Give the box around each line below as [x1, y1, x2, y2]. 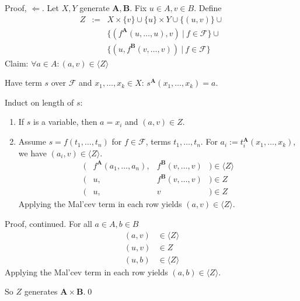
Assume [18, 135, 46, 148]
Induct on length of [5, 96, 74, 108]
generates [24, 285, 58, 297]
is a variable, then [33, 116, 97, 128]
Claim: [5, 57, 29, 69]
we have [18, 146, 47, 159]
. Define [194, 2, 222, 13]
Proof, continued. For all [5, 218, 92, 230]
